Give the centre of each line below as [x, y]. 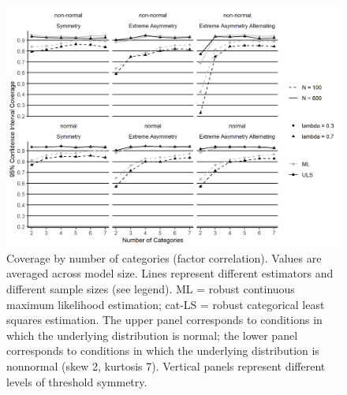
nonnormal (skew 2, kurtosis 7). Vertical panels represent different [166, 365]
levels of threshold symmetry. [77, 381]
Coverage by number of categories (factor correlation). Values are [164, 257]
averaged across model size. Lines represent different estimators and [170, 273]
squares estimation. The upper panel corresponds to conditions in [164, 320]
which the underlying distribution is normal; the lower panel [152, 335]
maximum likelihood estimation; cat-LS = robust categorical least [166, 304]
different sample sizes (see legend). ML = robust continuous [151, 288]
